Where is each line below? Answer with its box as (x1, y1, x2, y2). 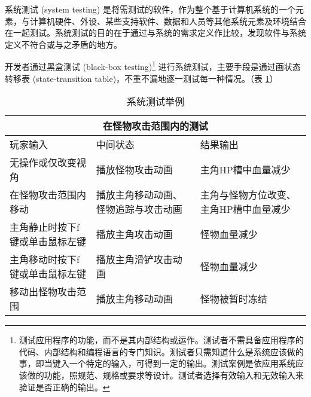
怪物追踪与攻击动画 (96, 202, 182, 216)
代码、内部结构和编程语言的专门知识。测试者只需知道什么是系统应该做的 (19, 345, 304, 358)
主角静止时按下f (10, 220, 80, 234)
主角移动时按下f (10, 252, 80, 267)
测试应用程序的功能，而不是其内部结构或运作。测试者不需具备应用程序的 (19, 334, 304, 346)
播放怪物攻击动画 (96, 163, 173, 177)
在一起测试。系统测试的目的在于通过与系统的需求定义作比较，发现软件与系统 (5, 26, 306, 39)
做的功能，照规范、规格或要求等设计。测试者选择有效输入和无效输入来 (27, 369, 304, 381)
